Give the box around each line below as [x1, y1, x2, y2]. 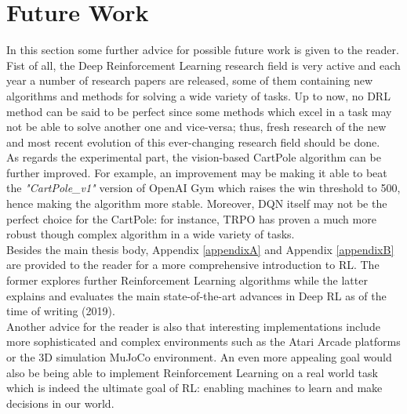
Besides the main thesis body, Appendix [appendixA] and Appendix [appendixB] [6, 241, 394, 257]
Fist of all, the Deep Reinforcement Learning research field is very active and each [6, 56, 401, 73]
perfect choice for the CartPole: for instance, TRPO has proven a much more [6, 210, 376, 227]
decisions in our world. [6, 394, 114, 411]
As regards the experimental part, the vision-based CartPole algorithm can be [6, 149, 381, 165]
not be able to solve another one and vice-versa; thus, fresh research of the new [6, 118, 387, 135]
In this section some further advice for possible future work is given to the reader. [6, 42, 399, 58]
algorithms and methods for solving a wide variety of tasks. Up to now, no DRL [6, 87, 391, 103]
